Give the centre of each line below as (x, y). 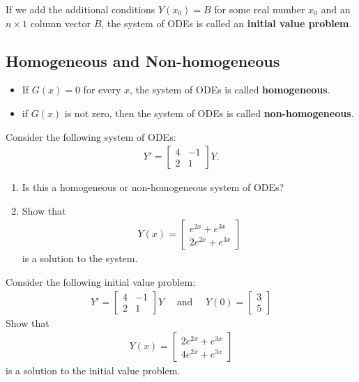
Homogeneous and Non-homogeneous (143, 60)
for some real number (260, 9)
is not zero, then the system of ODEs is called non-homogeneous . (209, 113)
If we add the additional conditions (81, 9)
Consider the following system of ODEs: (91, 136)
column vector (60, 23)
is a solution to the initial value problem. (93, 370)
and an (336, 9)
